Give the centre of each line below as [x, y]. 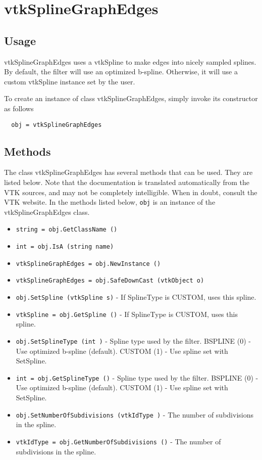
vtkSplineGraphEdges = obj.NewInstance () [88, 264]
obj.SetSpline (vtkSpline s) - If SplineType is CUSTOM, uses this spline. [136, 297]
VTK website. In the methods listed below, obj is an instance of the [110, 202]
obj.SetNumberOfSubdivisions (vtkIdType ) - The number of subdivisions [135, 414]
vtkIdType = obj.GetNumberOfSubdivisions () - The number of [118, 441]
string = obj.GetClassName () [67, 230]
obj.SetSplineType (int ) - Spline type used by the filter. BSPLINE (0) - [133, 340]
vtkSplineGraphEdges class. [47, 212]
